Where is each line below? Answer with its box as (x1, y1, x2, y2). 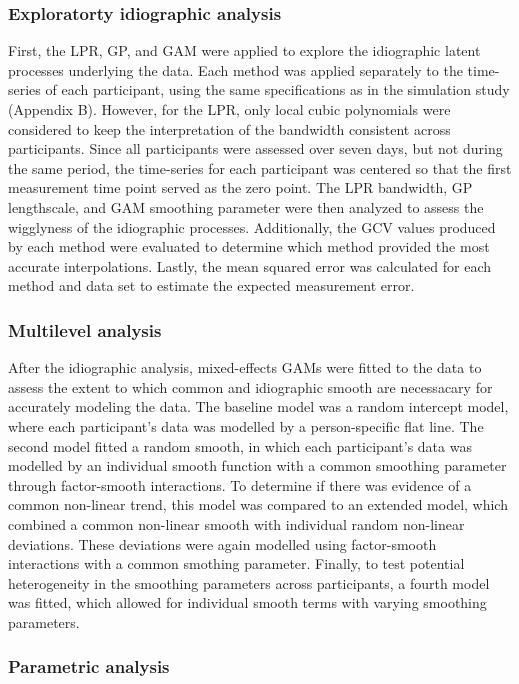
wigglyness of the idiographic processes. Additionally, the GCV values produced (8, 216, 496, 237)
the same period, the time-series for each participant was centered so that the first (8, 157, 512, 178)
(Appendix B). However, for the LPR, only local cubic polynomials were (8, 99, 451, 119)
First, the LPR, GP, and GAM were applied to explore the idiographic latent (8, 40, 481, 61)
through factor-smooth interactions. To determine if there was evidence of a (8, 474, 472, 495)
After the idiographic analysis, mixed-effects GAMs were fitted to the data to (8, 357, 482, 378)
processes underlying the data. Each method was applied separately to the (8, 59, 463, 80)
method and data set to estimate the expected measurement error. (8, 275, 415, 296)
